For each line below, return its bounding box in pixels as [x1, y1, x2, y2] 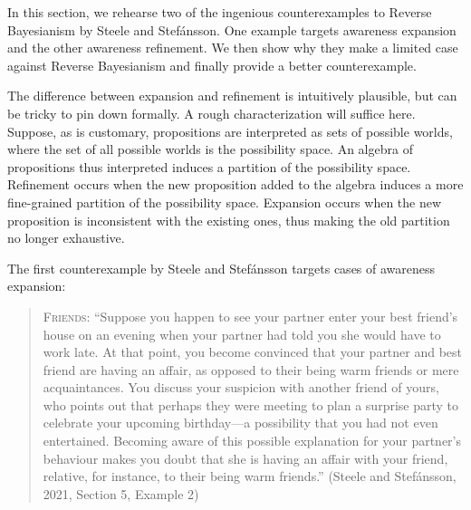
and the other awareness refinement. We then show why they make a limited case [7, 38, 458, 57]
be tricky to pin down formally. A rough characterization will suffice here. [7, 103, 416, 122]
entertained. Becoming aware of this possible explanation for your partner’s [43, 431, 461, 450]
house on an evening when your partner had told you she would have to [43, 324, 441, 343]
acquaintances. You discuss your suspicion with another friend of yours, [43, 378, 439, 397]
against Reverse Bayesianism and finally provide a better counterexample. [7, 55, 417, 74]
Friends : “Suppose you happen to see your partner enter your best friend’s [43, 306, 458, 325]
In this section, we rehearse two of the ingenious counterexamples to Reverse [7, 3, 432, 21]
